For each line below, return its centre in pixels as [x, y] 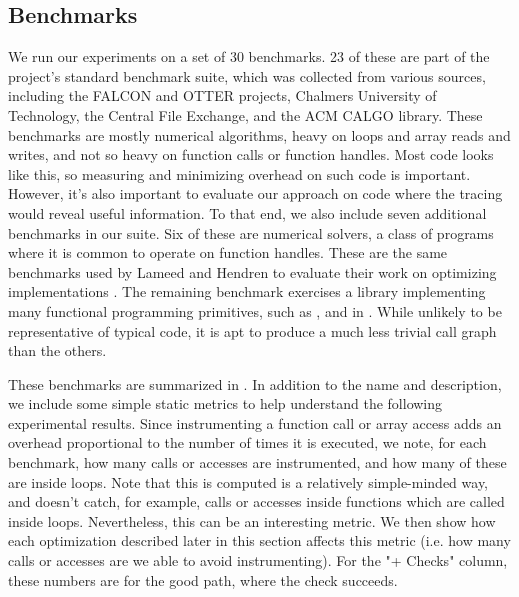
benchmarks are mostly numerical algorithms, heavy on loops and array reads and [259, 134]
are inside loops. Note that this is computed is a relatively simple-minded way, [248, 481]
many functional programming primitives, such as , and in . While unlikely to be [255, 310]
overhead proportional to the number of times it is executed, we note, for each [247, 442]
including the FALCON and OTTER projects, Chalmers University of [222, 95]
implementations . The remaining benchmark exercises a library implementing [247, 291]
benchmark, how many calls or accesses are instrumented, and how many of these [257, 462]
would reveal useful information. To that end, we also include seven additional [247, 212]
